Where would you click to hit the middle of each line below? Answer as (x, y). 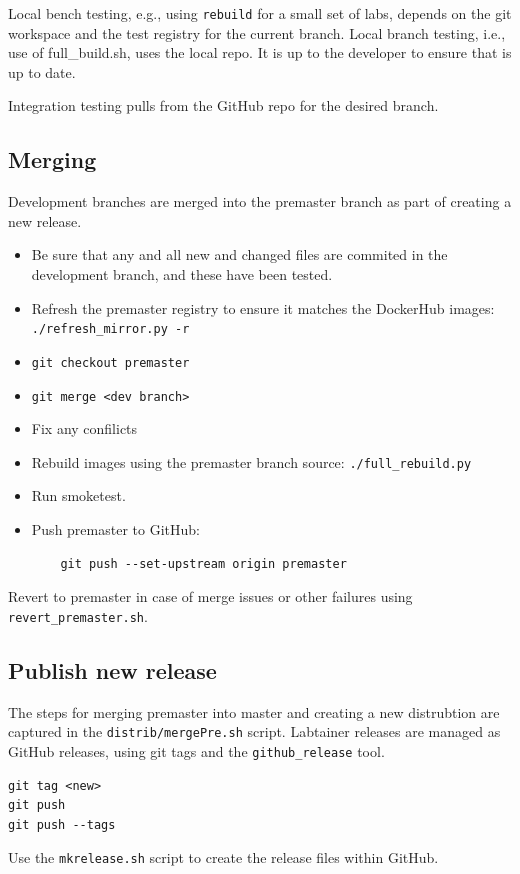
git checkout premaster (110, 362)
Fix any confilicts (84, 428)
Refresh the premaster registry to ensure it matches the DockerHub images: (263, 307)
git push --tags (62, 824)
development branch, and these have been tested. (182, 274)
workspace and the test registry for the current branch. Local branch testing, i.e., (257, 32)
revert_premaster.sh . (78, 615)
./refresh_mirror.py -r (110, 329)
